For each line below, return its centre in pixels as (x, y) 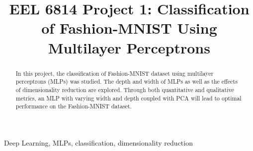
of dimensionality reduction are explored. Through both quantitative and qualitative (125, 89)
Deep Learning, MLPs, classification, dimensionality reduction (98, 142)
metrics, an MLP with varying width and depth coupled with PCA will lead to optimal (128, 98)
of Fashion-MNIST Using (129, 28)
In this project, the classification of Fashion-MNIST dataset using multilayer (115, 73)
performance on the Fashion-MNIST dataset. (74, 106)
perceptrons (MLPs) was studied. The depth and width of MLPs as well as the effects (126, 81)
